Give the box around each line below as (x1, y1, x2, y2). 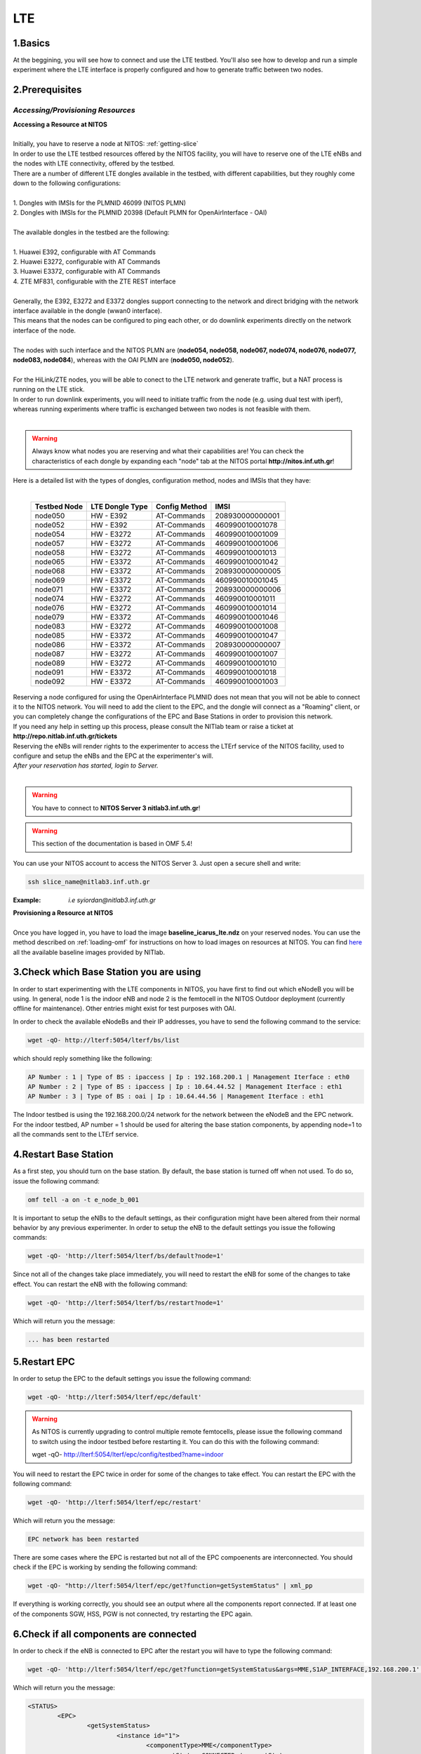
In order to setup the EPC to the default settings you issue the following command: (13, 1374, 252, 1383)
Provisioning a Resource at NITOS (13, 909, 114, 917)
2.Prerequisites (13, 84, 82, 96)
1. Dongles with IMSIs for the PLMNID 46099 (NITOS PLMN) (13, 199, 186, 207)
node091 (34, 667, 64, 677)
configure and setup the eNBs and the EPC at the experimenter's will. (13, 751, 214, 761)
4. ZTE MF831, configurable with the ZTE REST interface (13, 277, 176, 286)
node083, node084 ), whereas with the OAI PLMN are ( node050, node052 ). (13, 355, 234, 364)
